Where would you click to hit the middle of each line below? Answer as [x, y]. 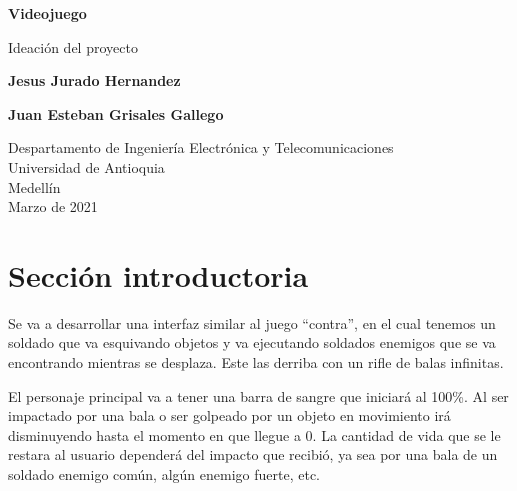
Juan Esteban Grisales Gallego [116, 113]
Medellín [34, 186]
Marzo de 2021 [53, 206]
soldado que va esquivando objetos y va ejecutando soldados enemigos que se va [252, 342]
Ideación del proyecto [73, 46]
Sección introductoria [158, 274]
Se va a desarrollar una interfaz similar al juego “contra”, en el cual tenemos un [252, 322]
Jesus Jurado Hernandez [94, 80]
